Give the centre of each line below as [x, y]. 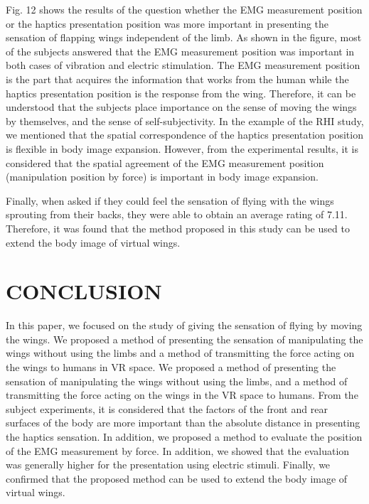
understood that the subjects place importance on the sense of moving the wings [181, 107]
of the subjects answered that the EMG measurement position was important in [180, 51]
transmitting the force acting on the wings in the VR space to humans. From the [182, 395]
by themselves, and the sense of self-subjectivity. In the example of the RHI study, [185, 120]
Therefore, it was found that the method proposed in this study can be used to [178, 228]
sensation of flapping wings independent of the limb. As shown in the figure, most [184, 37]
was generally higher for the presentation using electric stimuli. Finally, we [168, 465]
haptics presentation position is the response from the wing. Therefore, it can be [181, 93]
